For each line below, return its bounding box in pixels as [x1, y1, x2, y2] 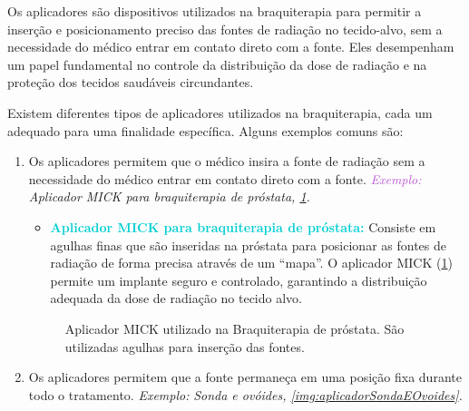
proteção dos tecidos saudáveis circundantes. [7, 73, 254, 92]
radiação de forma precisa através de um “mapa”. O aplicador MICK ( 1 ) [50, 253, 453, 272]
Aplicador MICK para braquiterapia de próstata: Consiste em [50, 217, 436, 236]
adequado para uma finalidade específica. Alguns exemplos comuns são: [7, 121, 404, 140]
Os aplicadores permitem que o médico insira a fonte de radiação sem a [28, 152, 425, 171]
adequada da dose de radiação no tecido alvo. [50, 289, 302, 308]
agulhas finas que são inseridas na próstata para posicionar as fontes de [50, 235, 446, 254]
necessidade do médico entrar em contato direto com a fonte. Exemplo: [28, 169, 422, 188]
